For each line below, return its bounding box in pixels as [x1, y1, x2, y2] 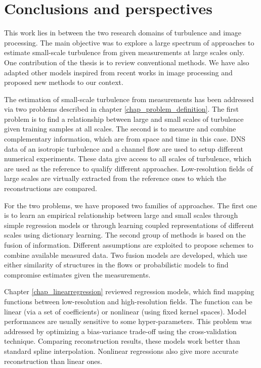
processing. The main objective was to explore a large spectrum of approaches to [4, 37, 254, 48]
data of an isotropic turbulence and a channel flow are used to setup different [4, 143, 243, 154]
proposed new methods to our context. [4, 77, 123, 87]
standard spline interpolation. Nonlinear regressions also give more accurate [4, 345, 239, 356]
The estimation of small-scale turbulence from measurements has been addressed [4, 94, 254, 104]
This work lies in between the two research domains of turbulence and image [4, 27, 242, 38]
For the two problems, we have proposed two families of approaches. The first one [4, 200, 257, 210]
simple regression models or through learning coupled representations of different [4, 219, 254, 230]
